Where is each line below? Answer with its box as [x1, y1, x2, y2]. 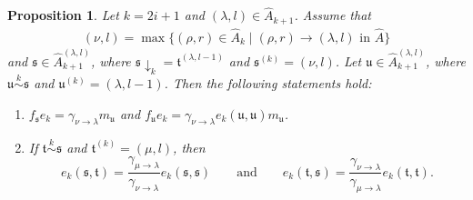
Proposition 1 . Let [7, 5, 119, 25]
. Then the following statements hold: [164, 74, 372, 93]
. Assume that [294, 5, 371, 25]
